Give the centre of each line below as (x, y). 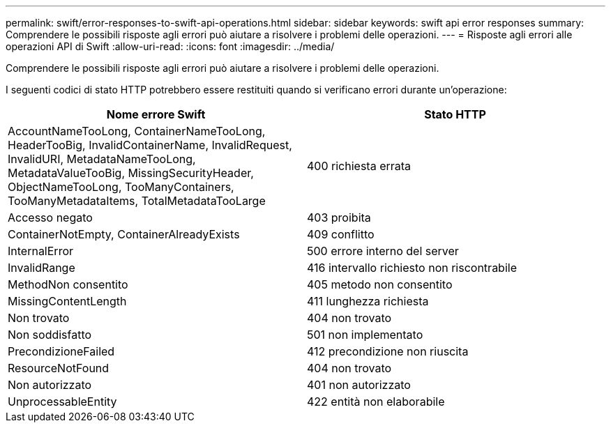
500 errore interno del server (383, 251)
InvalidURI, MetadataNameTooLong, (102, 159)
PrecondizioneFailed (61, 351)
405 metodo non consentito (380, 284)
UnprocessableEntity (62, 402)
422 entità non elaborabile (376, 402)
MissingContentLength (67, 301)
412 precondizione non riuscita (388, 351)
